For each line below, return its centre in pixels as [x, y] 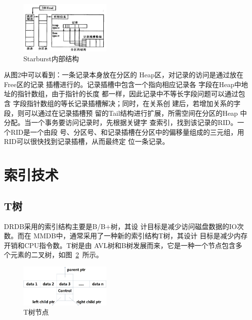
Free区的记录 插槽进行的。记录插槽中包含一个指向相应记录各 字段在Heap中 [123, 84]
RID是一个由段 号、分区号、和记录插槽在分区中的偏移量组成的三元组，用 [127, 132]
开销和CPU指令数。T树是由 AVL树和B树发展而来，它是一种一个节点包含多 [123, 245]
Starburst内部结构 [51, 58]
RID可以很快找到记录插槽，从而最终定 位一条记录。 [87, 141]
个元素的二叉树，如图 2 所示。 [53, 255]
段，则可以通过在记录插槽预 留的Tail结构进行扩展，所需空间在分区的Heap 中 [126, 113]
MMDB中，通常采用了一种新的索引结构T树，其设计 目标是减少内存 [140, 236]
